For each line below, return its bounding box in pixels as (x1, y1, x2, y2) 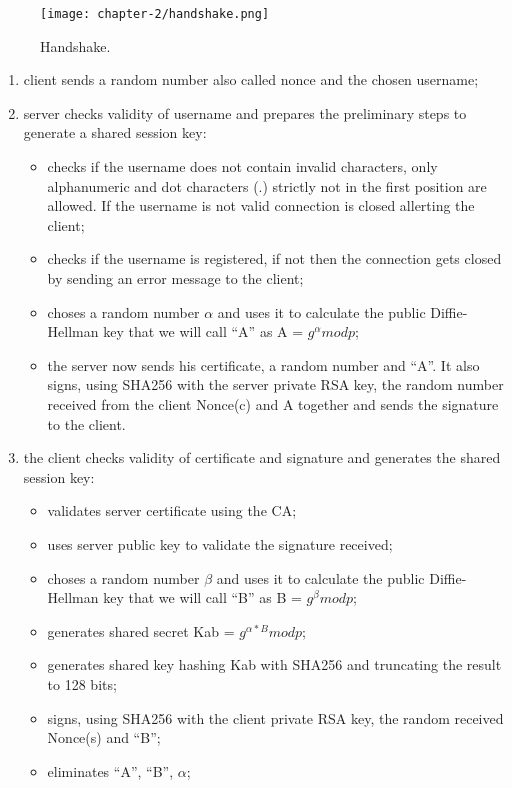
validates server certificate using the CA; (47, 500, 297, 521)
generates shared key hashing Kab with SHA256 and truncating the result (47, 654, 502, 675)
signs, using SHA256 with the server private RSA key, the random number (47, 374, 504, 395)
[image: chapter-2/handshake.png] (40, 7, 270, 21)
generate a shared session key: (23, 122, 207, 143)
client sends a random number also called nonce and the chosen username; (23, 69, 479, 90)
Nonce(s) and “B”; (47, 727, 161, 748)
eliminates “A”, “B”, (47, 760, 174, 781)
